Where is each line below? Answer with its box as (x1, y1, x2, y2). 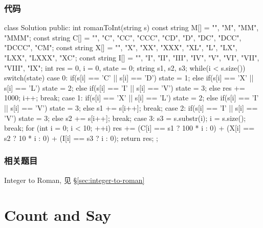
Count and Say (4, 204, 112, 225)
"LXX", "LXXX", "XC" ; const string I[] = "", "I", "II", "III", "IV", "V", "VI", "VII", (4, 52, 259, 63)
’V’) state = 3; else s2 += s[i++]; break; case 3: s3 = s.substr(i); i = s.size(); (4, 112, 246, 123)
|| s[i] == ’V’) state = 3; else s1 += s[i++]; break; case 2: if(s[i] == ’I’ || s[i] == (4, 102, 258, 113)
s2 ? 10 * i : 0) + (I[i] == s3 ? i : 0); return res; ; (4, 132, 158, 143)
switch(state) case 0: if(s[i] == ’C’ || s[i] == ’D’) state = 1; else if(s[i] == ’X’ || (4, 72, 254, 83)
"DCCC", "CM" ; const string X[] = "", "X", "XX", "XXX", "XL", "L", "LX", (4, 42, 237, 53)
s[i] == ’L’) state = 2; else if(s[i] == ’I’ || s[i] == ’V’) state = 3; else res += (4, 82, 246, 93)
